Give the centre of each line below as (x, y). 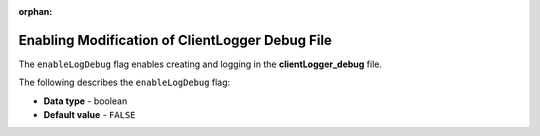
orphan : (35, 11)
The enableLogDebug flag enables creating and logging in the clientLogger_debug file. (200, 64)
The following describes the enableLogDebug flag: (124, 82)
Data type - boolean (85, 101)
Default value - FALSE (89, 115)
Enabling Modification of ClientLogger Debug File (175, 40)
